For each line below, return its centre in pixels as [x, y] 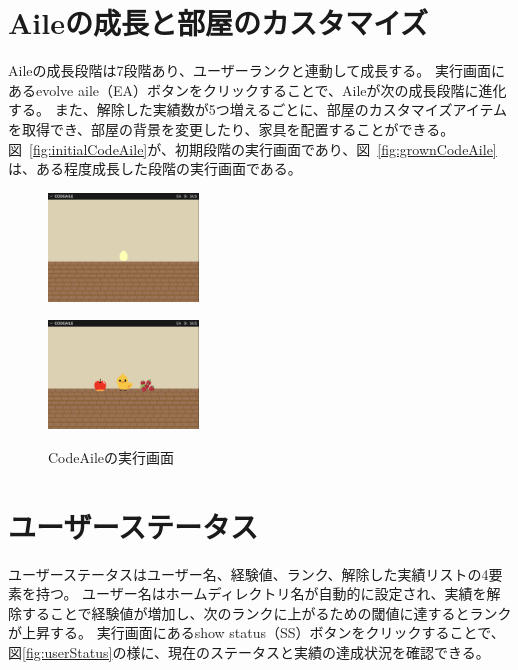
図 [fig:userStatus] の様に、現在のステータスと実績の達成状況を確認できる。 [249, 651]
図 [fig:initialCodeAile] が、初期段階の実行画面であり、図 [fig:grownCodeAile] [252, 148]
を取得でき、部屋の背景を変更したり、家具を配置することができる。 [231, 128]
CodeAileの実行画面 [111, 456]
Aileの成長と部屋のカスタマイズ [218, 22]
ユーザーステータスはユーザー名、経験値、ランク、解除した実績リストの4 [248, 573]
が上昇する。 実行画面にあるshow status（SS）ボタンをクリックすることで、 [256, 632]
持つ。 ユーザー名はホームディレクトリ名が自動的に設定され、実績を [261, 593]
